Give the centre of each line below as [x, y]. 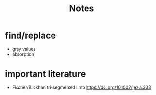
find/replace [30, 36]
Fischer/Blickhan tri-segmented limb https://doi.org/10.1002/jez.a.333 [81, 87]
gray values [24, 49]
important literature [45, 74]
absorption [23, 54]
